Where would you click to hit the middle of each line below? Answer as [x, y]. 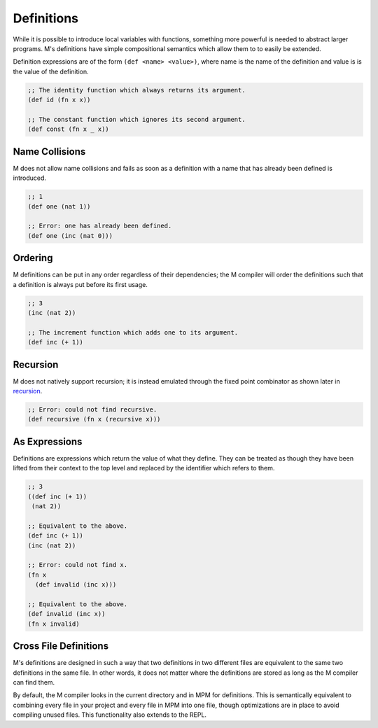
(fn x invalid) [54, 624]
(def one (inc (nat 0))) [70, 236]
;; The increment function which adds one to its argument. [133, 332]
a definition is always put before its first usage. [80, 284]
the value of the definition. [51, 71]
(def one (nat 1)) [59, 206]
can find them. [34, 682]
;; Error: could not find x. [78, 565]
